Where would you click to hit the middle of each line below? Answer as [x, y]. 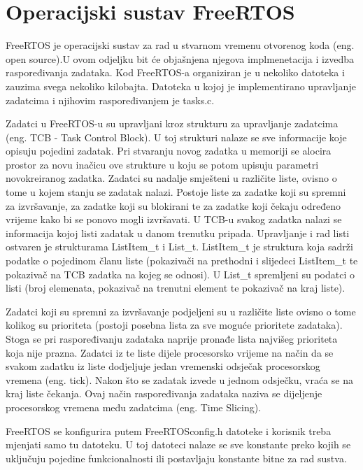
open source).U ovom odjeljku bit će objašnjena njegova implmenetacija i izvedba [180, 58]
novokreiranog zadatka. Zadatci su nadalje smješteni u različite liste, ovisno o [171, 178]
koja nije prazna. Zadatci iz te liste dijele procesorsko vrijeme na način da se [170, 352]
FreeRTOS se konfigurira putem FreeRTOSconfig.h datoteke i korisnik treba [169, 430]
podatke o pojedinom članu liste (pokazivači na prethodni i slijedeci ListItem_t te [182, 261]
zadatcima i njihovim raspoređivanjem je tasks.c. [110, 100]
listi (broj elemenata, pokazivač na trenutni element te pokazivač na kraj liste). [176, 288]
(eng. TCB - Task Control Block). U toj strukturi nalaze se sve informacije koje [176, 137]
